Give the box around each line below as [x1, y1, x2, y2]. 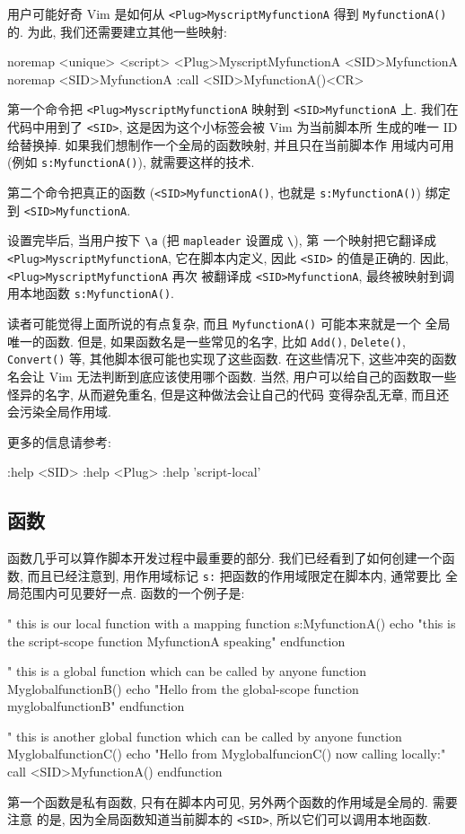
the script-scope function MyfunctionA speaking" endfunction [7, 631, 346, 650]
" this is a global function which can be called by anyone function [7, 662, 367, 680]
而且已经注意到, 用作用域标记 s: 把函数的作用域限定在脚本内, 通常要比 [27, 566, 442, 584]
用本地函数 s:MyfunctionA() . [7, 284, 174, 303]
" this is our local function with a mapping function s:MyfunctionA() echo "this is [7, 613, 456, 632]
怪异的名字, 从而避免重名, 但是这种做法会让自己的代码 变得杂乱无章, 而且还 [7, 384, 450, 403]
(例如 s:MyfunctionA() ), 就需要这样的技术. [7, 153, 255, 171]
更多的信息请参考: [7, 432, 111, 451]
